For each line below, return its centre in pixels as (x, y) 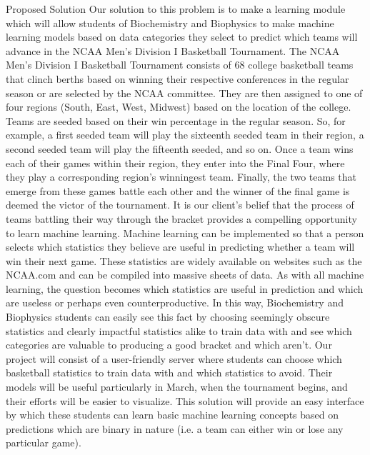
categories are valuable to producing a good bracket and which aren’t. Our (169, 345)
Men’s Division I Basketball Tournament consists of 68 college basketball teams (180, 65)
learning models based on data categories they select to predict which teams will (182, 37)
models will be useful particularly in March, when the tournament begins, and (177, 387)
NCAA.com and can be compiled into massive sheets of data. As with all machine (185, 275)
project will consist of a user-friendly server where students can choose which (174, 358)
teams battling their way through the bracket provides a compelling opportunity (181, 218)
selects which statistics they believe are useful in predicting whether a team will (180, 247)
